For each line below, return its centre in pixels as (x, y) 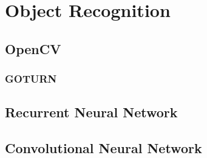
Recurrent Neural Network (91, 112)
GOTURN (31, 79)
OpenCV (33, 48)
